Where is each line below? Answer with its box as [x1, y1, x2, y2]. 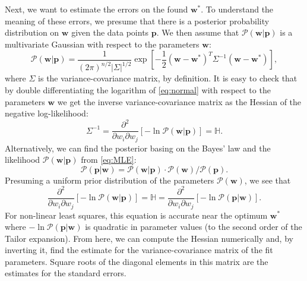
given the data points [71, 26, 149, 39]
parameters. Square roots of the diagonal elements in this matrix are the [5, 255, 268, 267]
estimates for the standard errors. [5, 267, 126, 279]
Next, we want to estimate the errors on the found [5, 3, 188, 15]
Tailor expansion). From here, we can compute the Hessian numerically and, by [5, 232, 293, 244]
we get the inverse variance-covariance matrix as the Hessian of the [57, 95, 302, 108]
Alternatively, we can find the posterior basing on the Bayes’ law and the [5, 141, 271, 154]
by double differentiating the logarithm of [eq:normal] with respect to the [5, 83, 271, 96]
